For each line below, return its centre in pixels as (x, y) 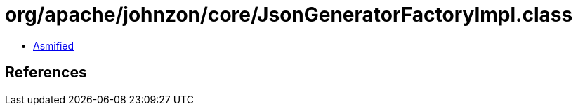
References (46, 73)
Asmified (54, 45)
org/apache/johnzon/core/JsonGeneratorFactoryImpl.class (289, 15)
